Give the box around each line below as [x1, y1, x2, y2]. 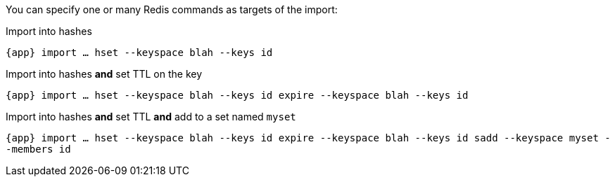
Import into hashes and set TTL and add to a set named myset [6, 111, 296, 122]
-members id [6, 143, 71, 155]
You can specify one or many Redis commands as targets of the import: [6, 3, 338, 15]
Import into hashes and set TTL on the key [6, 68, 203, 80]
